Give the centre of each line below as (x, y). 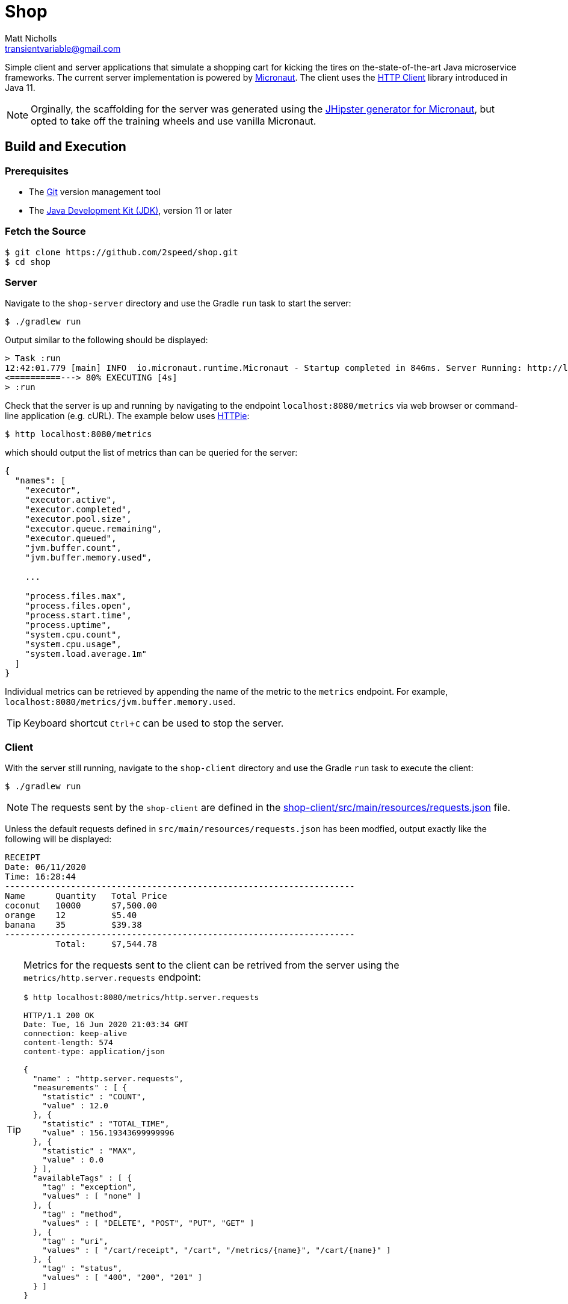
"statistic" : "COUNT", (94, 1097)
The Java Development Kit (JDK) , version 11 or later (131, 210)
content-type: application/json (94, 1052)
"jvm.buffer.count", (73, 548)
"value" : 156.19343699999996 (108, 1133)
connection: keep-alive (76, 1034)
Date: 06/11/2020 (45, 867)
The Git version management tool (95, 191)
